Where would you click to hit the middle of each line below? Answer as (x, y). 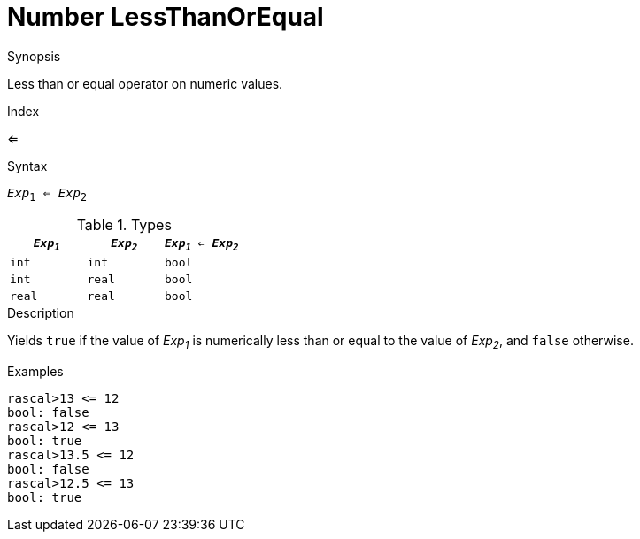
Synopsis (34, 56)
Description (41, 313)
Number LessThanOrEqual (166, 17)
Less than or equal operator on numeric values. (145, 83)
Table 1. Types (124, 224)
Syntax (27, 166)
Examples (35, 371)
